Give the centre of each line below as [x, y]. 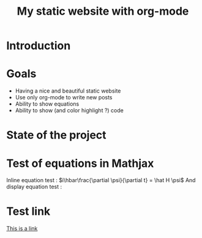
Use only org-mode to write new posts [64, 98]
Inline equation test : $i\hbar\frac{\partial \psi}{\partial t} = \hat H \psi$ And [101, 180]
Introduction [39, 46]
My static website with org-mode [103, 11]
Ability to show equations [47, 104]
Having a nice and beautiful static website [68, 91]
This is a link [22, 229]
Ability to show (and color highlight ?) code [69, 110]
